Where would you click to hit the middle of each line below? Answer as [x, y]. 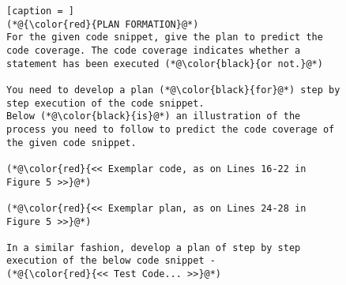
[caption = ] [40, 11]
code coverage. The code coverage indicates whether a [154, 50]
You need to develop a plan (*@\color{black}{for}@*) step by [173, 90]
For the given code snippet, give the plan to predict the [165, 37]
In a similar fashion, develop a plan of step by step [154, 247]
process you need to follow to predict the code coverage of [171, 129]
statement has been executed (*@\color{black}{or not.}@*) [165, 64]
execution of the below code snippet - [111, 261]
